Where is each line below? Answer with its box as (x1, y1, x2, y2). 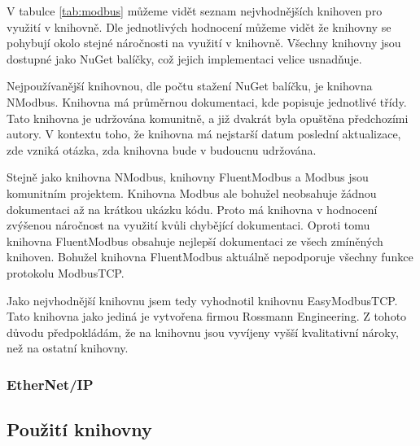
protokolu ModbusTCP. (7, 264, 125, 281)
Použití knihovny (7, 417, 152, 442)
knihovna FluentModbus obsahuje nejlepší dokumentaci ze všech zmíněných (7, 232, 383, 249)
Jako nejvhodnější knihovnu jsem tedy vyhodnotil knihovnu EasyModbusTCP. (7, 291, 398, 308)
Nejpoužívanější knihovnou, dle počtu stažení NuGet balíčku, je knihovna (7, 77, 373, 94)
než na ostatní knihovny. (7, 339, 129, 356)
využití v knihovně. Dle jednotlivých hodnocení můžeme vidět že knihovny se (7, 18, 392, 35)
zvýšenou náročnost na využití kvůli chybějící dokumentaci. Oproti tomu (7, 216, 370, 234)
